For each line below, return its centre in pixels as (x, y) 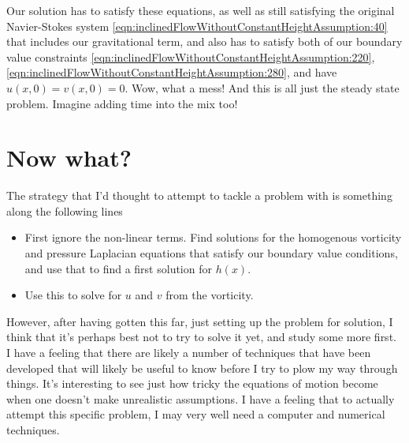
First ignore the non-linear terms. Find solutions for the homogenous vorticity (213, 237)
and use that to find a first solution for (118, 268)
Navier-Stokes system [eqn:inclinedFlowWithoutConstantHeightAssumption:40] (197, 26)
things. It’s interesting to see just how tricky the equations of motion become (192, 383)
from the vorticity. (210, 295)
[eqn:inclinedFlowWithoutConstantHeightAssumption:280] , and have (172, 72)
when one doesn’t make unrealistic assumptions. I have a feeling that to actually (201, 398)
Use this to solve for (73, 295)
